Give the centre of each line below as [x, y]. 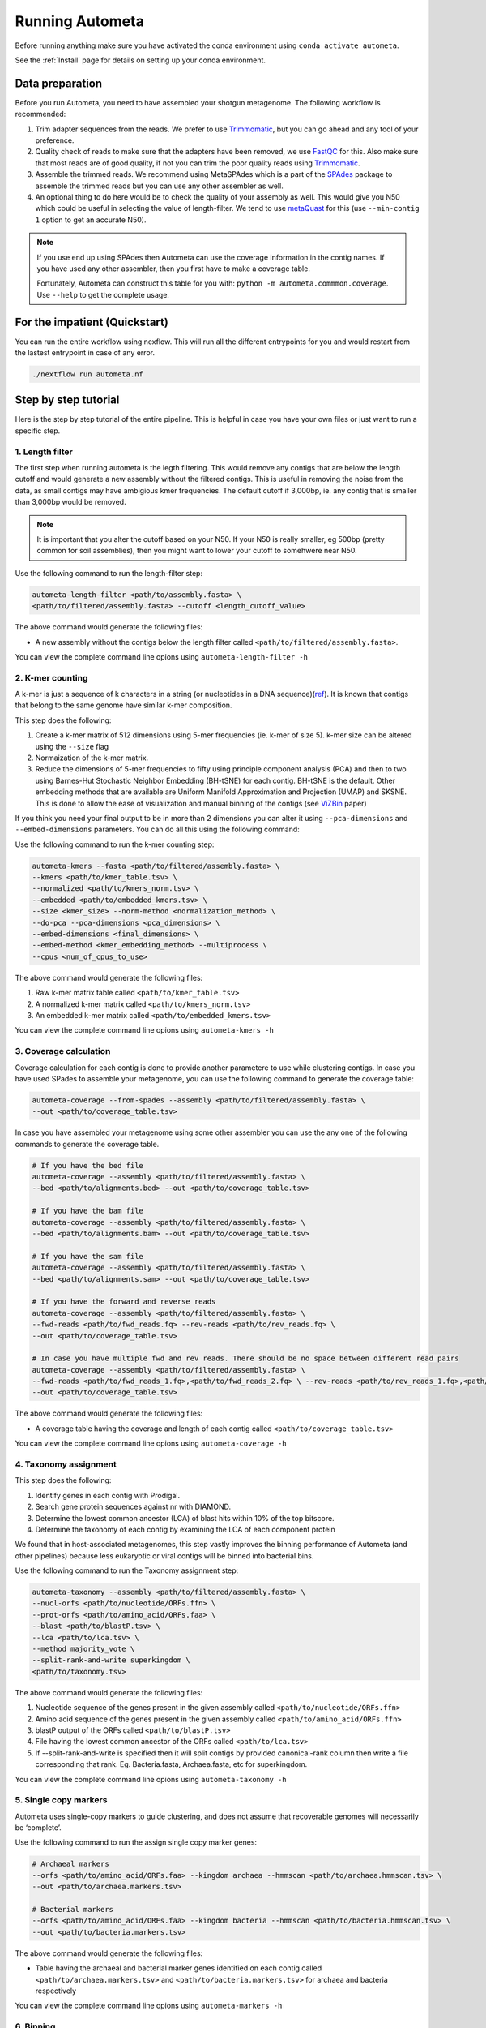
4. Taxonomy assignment [66, 1464]
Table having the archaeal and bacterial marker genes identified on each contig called [179, 1968]
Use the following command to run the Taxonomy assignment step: [127, 1570]
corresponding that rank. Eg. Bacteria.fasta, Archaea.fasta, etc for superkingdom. [171, 1764]
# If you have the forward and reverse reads [124, 1302]
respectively [56, 1991]
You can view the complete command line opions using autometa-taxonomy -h [151, 1779]
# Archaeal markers [70, 1864]
